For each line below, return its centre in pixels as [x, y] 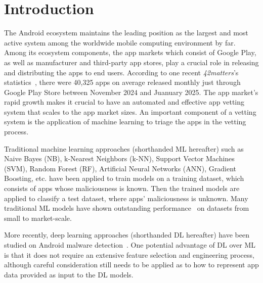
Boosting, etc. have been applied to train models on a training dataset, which [124, 178]
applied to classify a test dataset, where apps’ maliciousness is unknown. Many [126, 198]
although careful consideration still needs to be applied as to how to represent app [131, 265]
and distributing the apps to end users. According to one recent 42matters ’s [121, 72]
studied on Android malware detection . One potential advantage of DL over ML [130, 245]
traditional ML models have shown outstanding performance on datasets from [127, 208]
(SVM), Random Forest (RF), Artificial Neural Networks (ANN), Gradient [120, 168]
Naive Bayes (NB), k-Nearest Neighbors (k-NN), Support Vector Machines [119, 158]
